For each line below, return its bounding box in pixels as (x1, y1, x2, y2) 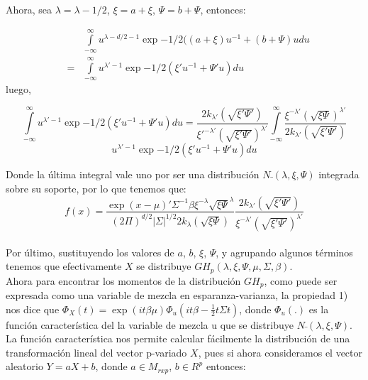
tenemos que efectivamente (6, 259, 122, 273)
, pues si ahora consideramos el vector (198, 344, 363, 359)
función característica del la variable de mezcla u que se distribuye (6, 317, 294, 332)
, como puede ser (264, 273, 338, 288)
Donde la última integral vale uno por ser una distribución (6, 167, 260, 182)
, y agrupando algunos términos (216, 244, 353, 259)
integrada (318, 167, 359, 182)
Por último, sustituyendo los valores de (6, 244, 174, 259)
